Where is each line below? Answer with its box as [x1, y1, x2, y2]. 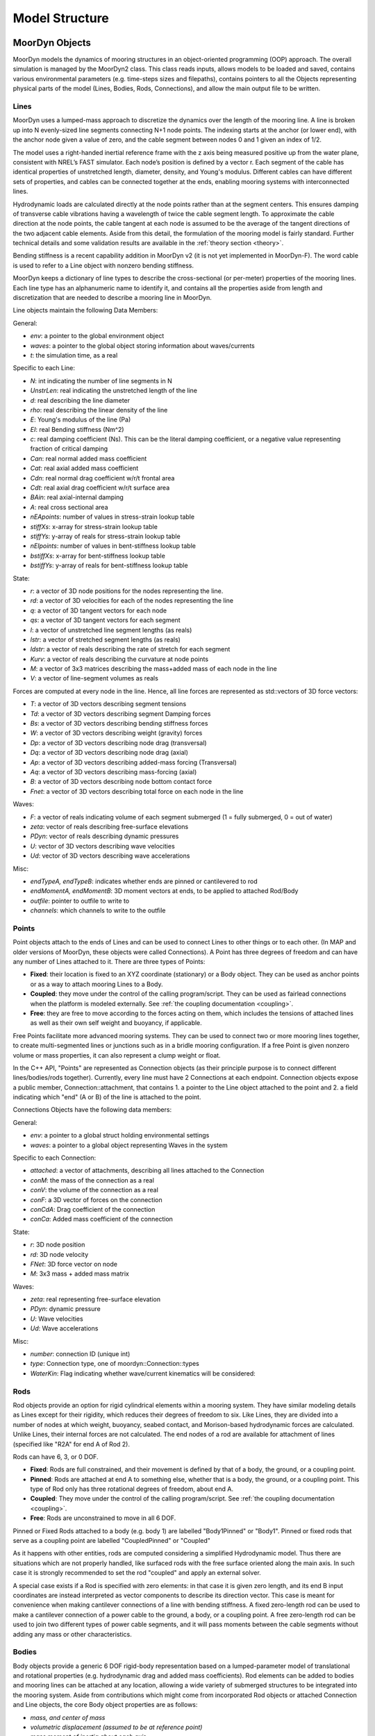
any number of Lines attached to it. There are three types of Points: [12, 957, 206, 965]
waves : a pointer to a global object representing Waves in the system [30, 1141, 228, 1149]
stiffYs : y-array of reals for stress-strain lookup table [30, 532, 181, 540]
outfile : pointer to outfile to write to [30, 896, 130, 905]
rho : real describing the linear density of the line [30, 406, 168, 414]
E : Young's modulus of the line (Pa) [30, 415, 131, 424]
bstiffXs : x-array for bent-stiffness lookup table [30, 551, 166, 560]
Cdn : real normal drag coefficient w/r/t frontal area [30, 474, 175, 482]
